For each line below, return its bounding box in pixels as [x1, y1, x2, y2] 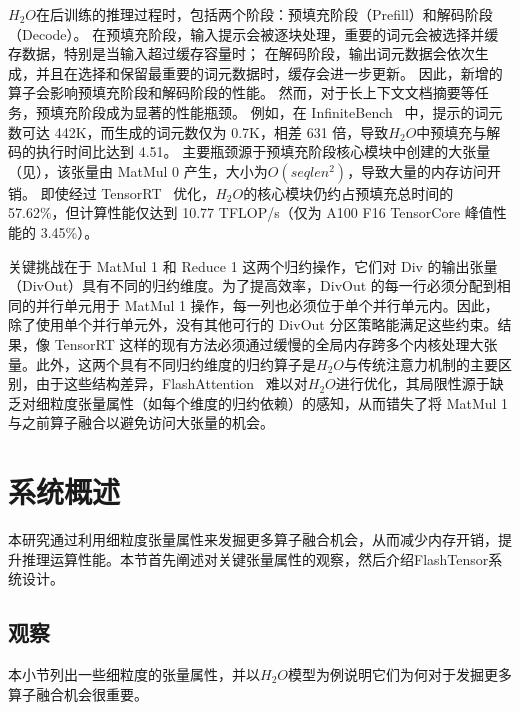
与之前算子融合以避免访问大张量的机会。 [8, 412, 274, 433]
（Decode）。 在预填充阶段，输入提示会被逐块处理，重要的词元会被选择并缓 [8, 23, 499, 44]
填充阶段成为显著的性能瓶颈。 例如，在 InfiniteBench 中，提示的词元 [49, 101, 503, 122]
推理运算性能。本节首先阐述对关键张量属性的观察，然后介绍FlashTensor [21, 548, 489, 569]
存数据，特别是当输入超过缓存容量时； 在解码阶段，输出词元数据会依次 [8, 43, 475, 64]
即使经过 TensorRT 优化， [40, 182, 216, 203]
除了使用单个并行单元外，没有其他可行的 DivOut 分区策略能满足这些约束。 [8, 314, 498, 335]
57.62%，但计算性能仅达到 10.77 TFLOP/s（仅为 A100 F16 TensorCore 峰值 [8, 202, 493, 223]
